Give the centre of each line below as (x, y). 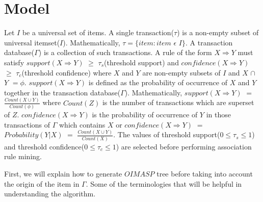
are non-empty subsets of (181, 72)
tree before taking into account (205, 173)
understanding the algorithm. (50, 194)
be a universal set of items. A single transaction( (98, 32)
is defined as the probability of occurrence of (158, 82)
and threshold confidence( (44, 146)
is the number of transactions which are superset (178, 102)
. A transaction (209, 42)
